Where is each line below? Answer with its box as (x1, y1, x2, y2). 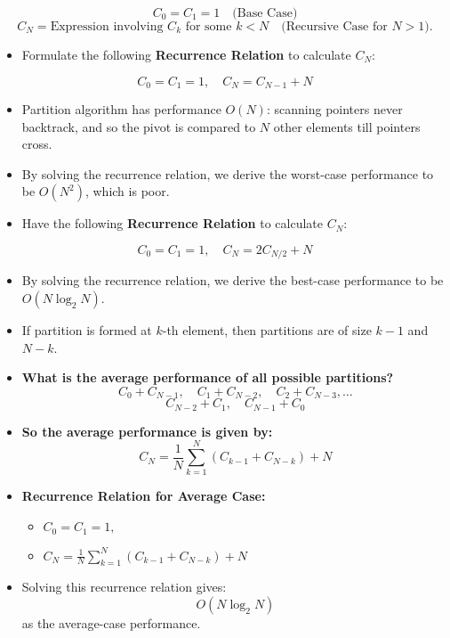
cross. (21, 135, 52, 153)
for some (185, 20, 232, 33)
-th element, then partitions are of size (162, 321, 372, 339)
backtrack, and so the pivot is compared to (21, 117, 256, 135)
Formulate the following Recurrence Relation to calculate (21, 45, 351, 63)
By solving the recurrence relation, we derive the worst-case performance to (21, 164, 434, 183)
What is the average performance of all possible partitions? (21, 368, 394, 387)
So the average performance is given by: (21, 421, 273, 440)
